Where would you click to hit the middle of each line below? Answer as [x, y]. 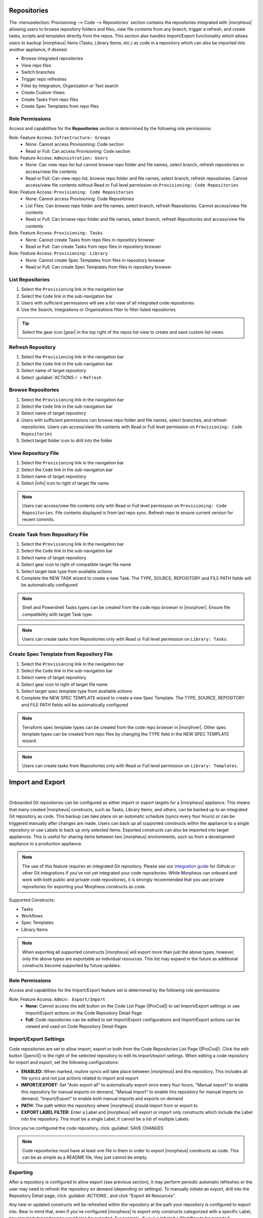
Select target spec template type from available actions [77, 691]
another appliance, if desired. [38, 50]
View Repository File [34, 453]
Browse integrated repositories [52, 58]
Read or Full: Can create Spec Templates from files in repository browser [98, 267]
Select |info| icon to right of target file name [65, 483]
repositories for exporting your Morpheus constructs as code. [84, 886]
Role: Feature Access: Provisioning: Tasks [56, 233]
